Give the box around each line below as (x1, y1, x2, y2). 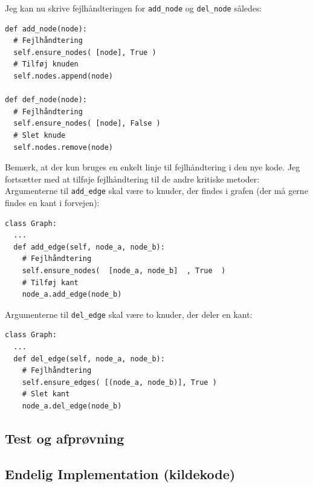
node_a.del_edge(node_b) (22, 402, 122, 410)
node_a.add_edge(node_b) (22, 290, 122, 299)
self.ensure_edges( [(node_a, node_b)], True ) (22, 378, 217, 387)
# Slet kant (22, 390, 70, 399)
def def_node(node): (5, 95, 88, 105)
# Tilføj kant (22, 278, 79, 287)
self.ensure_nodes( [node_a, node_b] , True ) (22, 266, 226, 275)
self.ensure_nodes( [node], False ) (13, 119, 161, 128)
